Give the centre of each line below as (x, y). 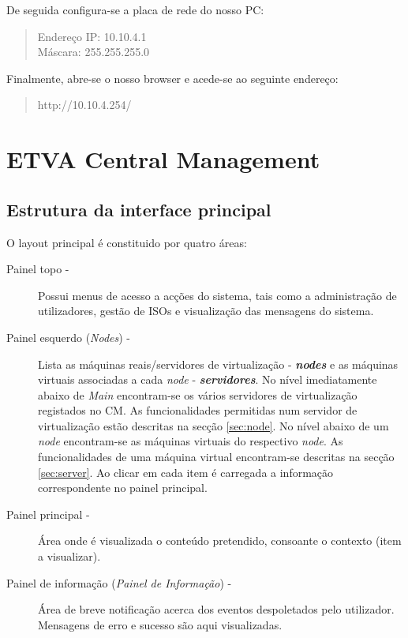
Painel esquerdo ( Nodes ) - (69, 337)
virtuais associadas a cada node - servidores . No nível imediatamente (208, 379)
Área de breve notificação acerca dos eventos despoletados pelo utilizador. (216, 609)
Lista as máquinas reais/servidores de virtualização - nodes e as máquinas (218, 364)
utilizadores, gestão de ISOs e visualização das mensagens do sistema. (206, 311)
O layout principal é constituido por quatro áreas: (127, 242)
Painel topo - (38, 269)
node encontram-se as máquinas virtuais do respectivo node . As (191, 441)
